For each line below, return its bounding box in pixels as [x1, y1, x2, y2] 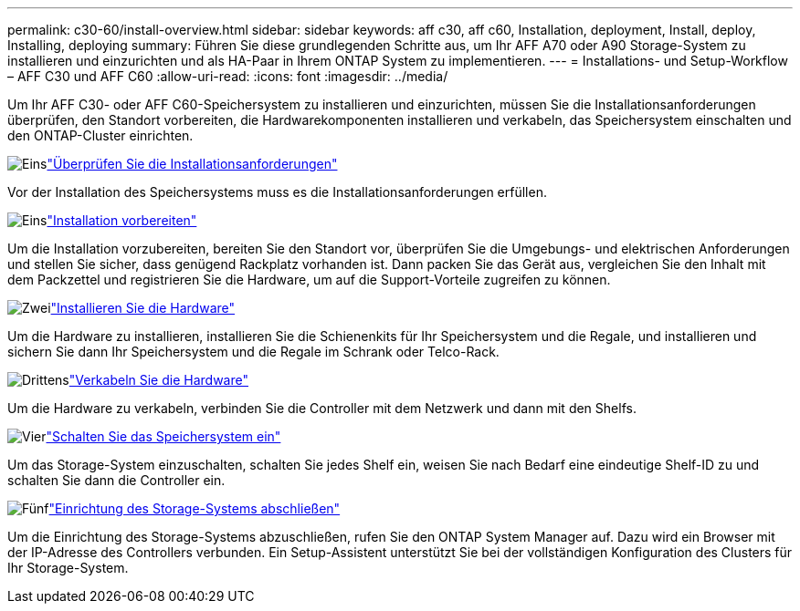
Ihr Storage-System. [7, 560, 129, 575]
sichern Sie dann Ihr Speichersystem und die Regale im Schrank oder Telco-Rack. [7, 344, 500, 359]
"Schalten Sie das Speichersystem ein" [46, 429, 281, 444]
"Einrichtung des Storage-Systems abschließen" [48, 501, 341, 516]
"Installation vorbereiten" [47, 212, 197, 228]
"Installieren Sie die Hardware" [50, 300, 236, 316]
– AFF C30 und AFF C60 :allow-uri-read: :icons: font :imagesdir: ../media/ [7, 68, 448, 84]
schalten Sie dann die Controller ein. [7, 472, 226, 488]
